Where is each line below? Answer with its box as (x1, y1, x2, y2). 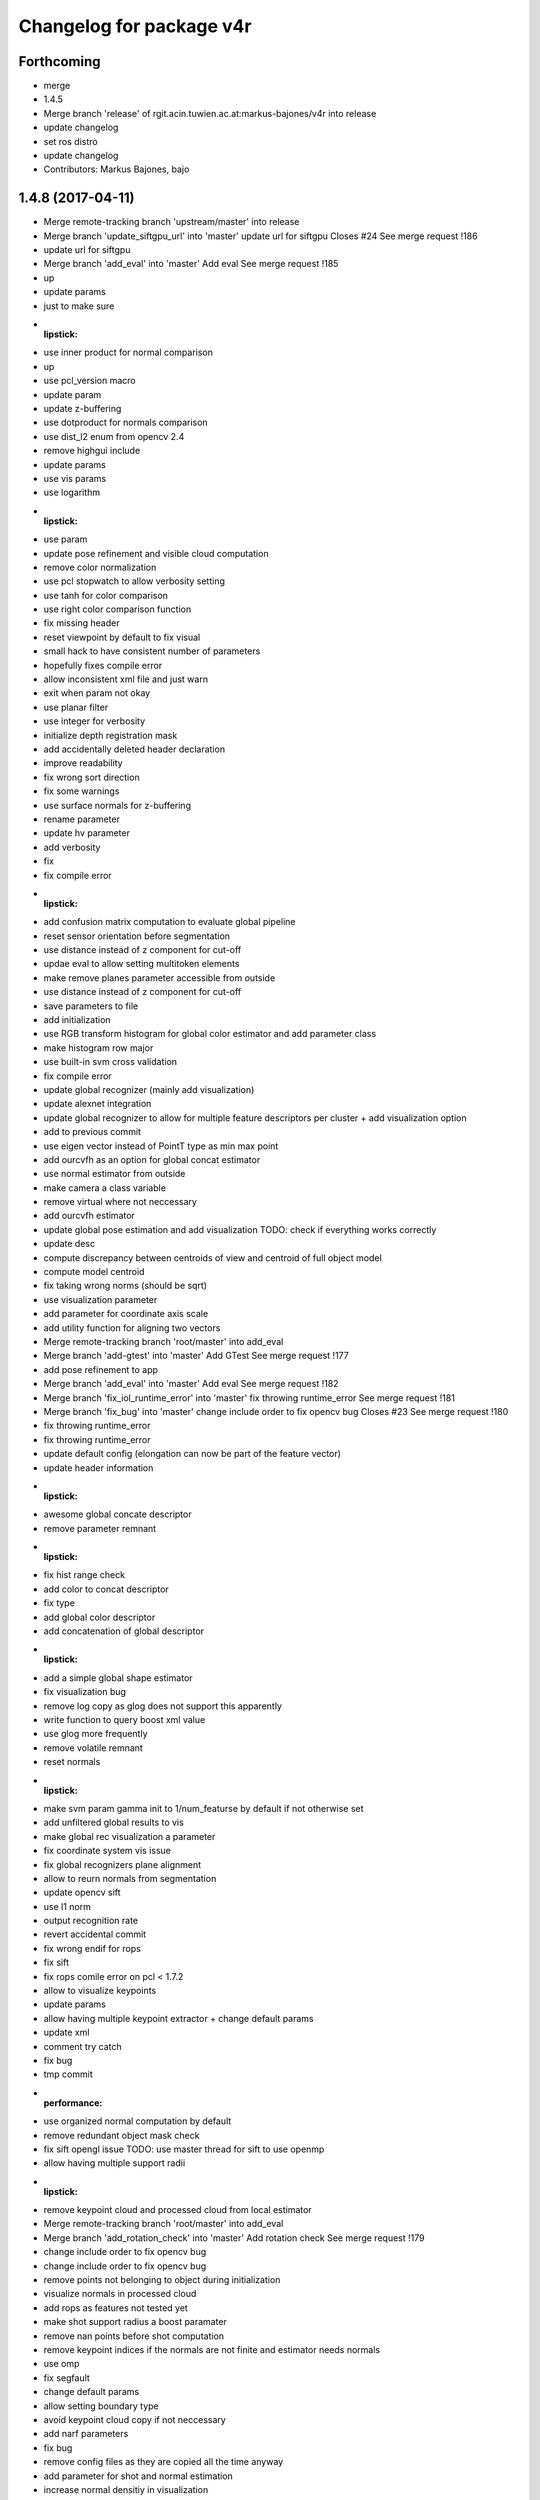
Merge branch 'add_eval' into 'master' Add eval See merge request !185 (43, 258, 339, 270)
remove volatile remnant (43, 1741, 144, 1754)
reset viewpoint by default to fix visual (43, 631, 201, 643)
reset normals (43, 1756, 101, 1768)
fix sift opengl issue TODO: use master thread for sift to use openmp (43, 2143, 325, 2155)
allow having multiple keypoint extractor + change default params (43, 2012, 314, 2024)
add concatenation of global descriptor (43, 1625, 205, 1637)
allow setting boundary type (43, 2400, 159, 2412)
